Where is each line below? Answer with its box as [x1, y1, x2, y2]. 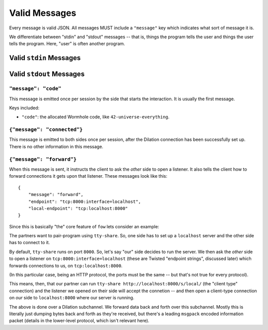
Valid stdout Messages [9, 70, 85, 78]
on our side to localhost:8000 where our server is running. [9, 295, 134, 301]
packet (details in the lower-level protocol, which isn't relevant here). [9, 318, 150, 324]
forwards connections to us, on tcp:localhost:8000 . [9, 263, 123, 268]
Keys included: [9, 105, 40, 111]
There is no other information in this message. [9, 143, 104, 149]
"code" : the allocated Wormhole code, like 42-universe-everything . [21, 114, 170, 120]
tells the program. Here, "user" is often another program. [9, 41, 125, 47]
